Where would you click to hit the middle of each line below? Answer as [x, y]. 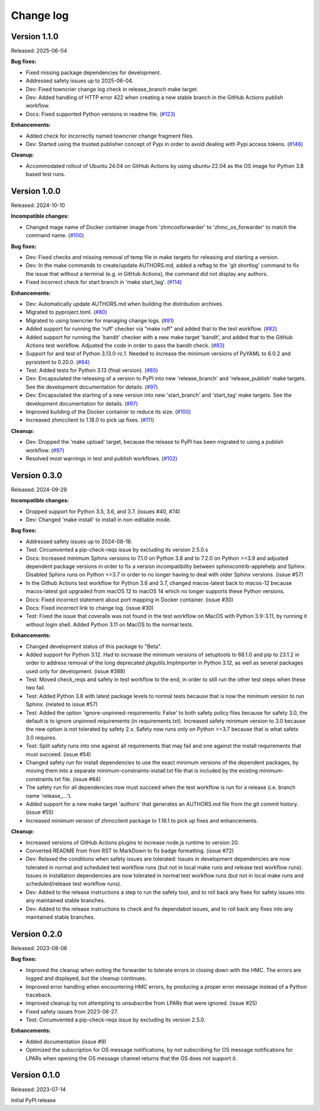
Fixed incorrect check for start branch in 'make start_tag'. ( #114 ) [104, 282]
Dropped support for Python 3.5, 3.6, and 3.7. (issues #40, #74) [103, 511]
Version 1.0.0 [36, 191]
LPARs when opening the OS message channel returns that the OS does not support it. [131, 1058]
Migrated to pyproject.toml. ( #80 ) [67, 312]
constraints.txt [44, 779]
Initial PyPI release [33, 1100]
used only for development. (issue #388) [76, 671]
